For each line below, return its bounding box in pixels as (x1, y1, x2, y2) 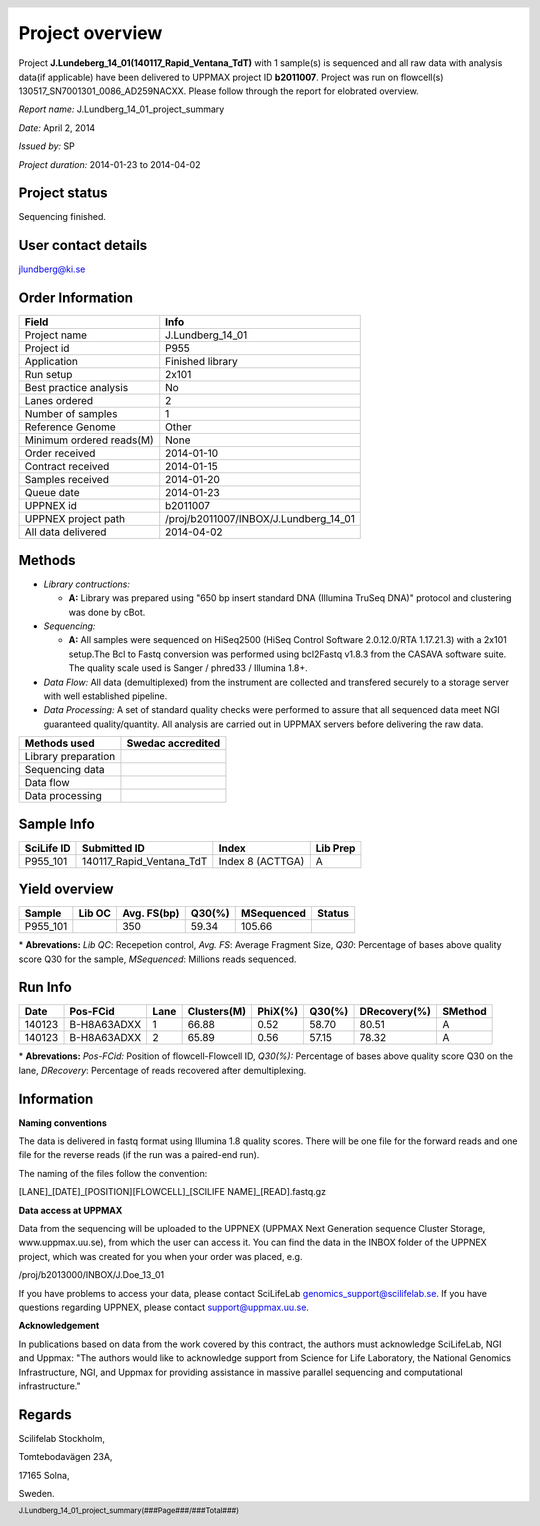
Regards (18, 1406, 72, 1423)
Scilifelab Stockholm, (18, 1432, 105, 1444)
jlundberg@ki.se (18, 263, 86, 275)
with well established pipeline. (43, 690, 168, 702)
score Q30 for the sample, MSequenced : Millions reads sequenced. (18, 953, 297, 965)
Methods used (24, 736, 95, 750)
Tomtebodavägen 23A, (18, 1451, 113, 1463)
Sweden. (18, 1488, 55, 1500)
